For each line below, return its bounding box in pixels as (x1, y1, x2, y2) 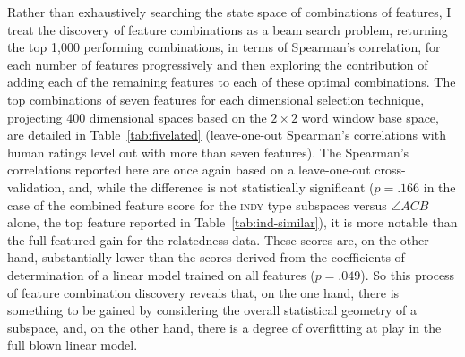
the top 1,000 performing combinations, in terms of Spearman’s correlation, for (7, 38, 441, 56)
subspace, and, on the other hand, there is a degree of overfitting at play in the (7, 318, 442, 336)
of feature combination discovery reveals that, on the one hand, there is (7, 283, 400, 302)
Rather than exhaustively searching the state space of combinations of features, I (7, 3, 452, 21)
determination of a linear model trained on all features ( (7, 265, 315, 284)
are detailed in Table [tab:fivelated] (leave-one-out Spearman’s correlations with (7, 125, 446, 144)
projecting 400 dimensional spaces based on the (7, 107, 267, 126)
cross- (375, 160, 406, 179)
